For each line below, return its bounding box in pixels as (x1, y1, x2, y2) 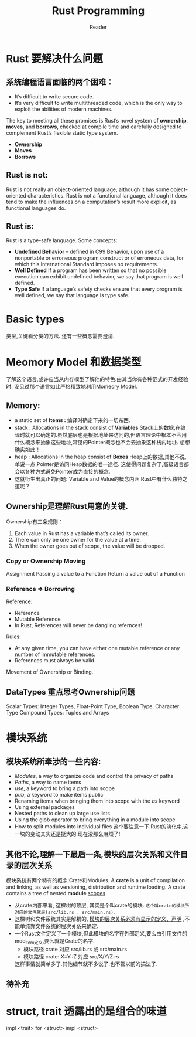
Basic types (6, 312, 64, 326)
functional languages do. (6, 204, 66, 212)
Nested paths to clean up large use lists (14, 810, 110, 817)
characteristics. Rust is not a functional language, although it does (27, 192, 187, 199)
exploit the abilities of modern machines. (14, 106, 113, 113)
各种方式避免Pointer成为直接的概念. (25, 468, 111, 475)
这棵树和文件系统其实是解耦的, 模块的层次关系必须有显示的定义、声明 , (14, 916, 185, 923)
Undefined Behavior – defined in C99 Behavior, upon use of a (14, 248, 164, 256)
